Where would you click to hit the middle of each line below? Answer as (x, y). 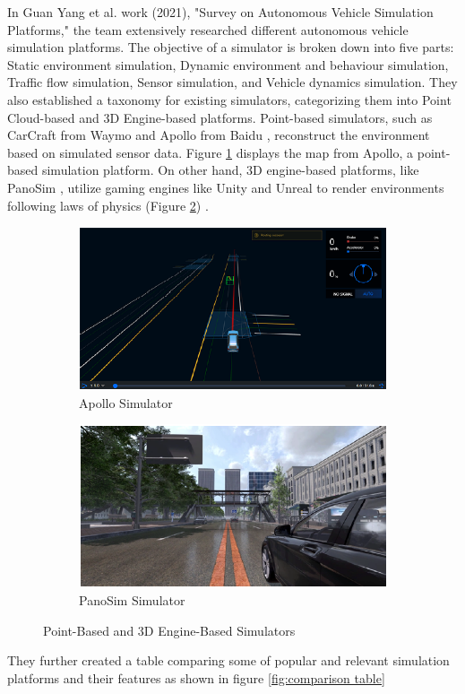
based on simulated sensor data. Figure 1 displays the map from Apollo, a (211, 152)
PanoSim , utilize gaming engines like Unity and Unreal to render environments (226, 187)
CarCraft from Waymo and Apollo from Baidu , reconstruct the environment (219, 135)
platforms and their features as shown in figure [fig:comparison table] (196, 677)
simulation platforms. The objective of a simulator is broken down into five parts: (231, 47)
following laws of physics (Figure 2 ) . (108, 205)
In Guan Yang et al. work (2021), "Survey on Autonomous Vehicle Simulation (220, 12)
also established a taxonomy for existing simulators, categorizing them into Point (229, 99)
